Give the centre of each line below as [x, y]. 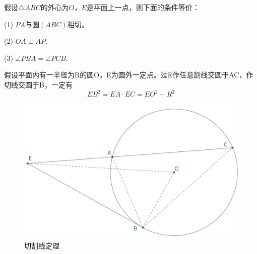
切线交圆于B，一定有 [38, 84]
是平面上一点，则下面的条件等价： [143, 7]
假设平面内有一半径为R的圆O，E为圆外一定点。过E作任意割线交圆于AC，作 [129, 75]
